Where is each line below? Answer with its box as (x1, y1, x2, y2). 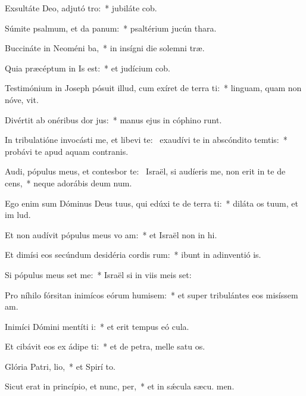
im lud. (5, 208, 31, 221)
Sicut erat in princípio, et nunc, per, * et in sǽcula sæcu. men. (5, 380, 235, 392)
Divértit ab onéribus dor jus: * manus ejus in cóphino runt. (5, 113, 222, 126)
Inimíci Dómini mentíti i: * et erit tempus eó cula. (5, 320, 189, 332)
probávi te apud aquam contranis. (5, 145, 129, 157)
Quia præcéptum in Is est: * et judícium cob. (5, 61, 170, 74)
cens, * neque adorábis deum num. (5, 176, 132, 189)
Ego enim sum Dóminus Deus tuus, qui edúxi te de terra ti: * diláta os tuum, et (5, 197, 298, 209)
